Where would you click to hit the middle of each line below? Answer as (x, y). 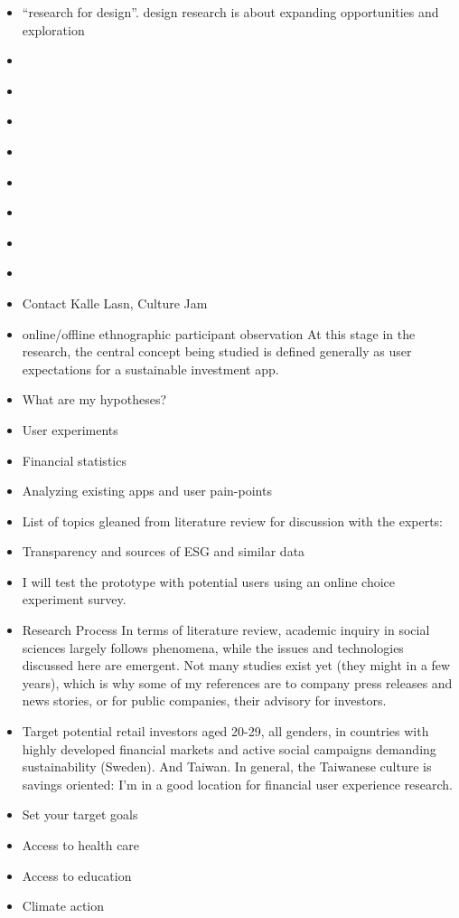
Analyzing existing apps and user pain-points (147, 491)
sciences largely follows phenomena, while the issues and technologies (213, 647)
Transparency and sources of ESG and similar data (164, 551)
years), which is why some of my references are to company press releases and (237, 682)
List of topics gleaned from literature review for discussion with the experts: (233, 521)
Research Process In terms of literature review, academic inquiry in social (226, 630)
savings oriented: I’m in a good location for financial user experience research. (237, 784)
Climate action (63, 906)
